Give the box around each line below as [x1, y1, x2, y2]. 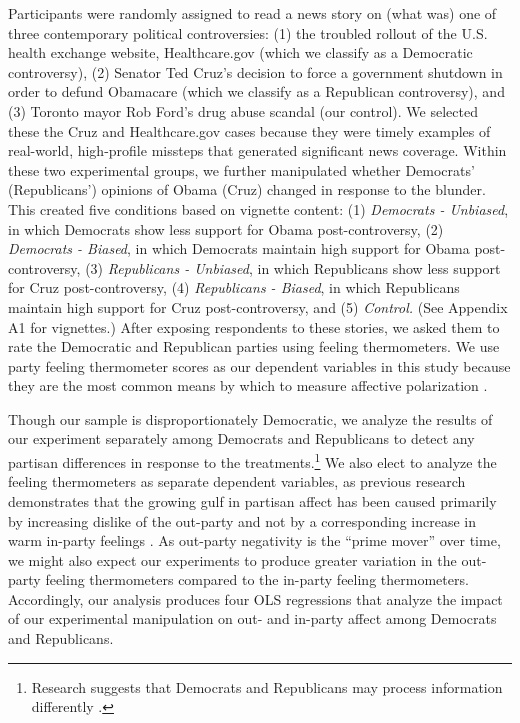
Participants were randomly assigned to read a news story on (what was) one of [8, 3, 497, 23]
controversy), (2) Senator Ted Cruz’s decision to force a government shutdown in [8, 61, 503, 82]
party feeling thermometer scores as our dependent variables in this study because [8, 355, 511, 376]
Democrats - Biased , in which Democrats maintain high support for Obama [8, 238, 470, 259]
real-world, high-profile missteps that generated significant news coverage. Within [8, 140, 507, 161]
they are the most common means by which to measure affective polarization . [8, 375, 488, 396]
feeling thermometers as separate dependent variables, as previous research [8, 471, 466, 492]
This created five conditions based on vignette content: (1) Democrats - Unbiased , [8, 198, 509, 219]
